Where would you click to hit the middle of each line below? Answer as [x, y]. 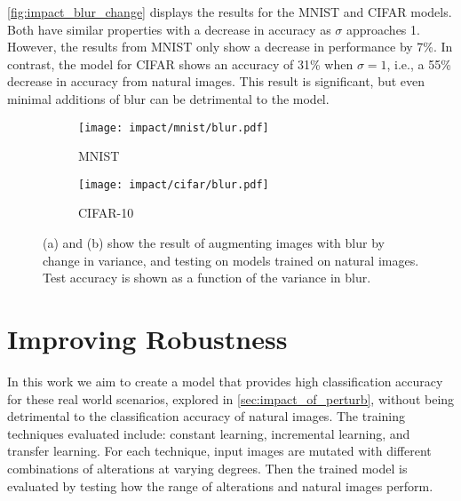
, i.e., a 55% [419, 64]
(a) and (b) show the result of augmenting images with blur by [214, 243]
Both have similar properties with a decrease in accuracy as [169, 29]
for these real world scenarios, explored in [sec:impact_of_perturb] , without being [231, 398]
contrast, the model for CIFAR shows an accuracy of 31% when [180, 64]
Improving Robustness [147, 339]
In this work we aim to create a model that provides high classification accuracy [225, 381]
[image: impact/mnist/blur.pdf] [174, 127]
